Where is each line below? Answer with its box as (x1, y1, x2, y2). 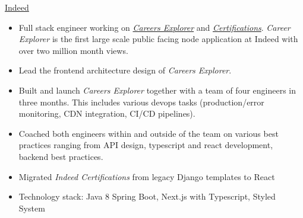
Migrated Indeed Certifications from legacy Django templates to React (18, 170, 275, 182)
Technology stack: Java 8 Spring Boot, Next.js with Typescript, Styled (18, 190, 276, 203)
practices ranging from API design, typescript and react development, (18, 139, 273, 151)
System (18, 201, 45, 214)
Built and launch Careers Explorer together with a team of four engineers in (18, 84, 296, 96)
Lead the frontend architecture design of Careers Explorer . (18, 64, 232, 76)
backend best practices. (18, 150, 103, 162)
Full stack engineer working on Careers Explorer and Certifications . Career (18, 21, 291, 33)
